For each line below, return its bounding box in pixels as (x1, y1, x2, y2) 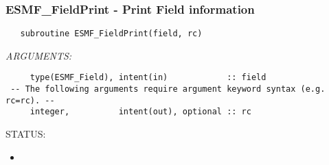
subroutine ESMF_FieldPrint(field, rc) (20, 29, 203, 39)
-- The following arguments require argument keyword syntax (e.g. (10, 84, 326, 94)
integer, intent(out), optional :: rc (30, 107, 251, 117)
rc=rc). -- (5, 95, 55, 105)
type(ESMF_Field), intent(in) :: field (30, 73, 266, 83)
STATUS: (5, 127, 46, 141)
